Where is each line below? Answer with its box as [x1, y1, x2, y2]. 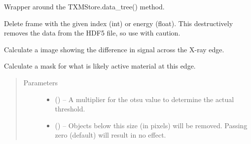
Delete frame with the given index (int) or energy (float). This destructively [4, 18, 233, 28]
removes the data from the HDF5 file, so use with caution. [4, 28, 180, 38]
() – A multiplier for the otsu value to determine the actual [55, 94, 234, 104]
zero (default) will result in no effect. [55, 130, 166, 140]
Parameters [23, 77, 58, 87]
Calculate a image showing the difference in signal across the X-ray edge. [4, 44, 224, 54]
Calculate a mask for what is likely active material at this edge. [4, 61, 196, 71]
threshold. [55, 104, 85, 114]
